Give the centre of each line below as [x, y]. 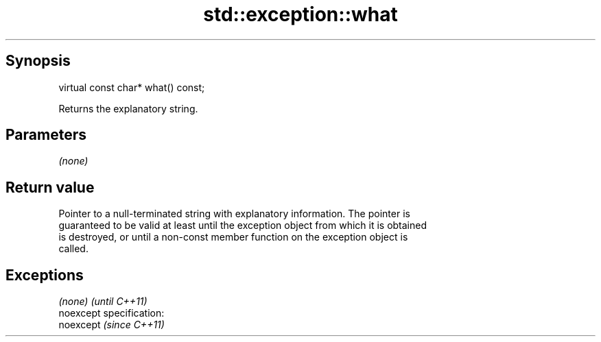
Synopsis [38, 61]
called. [73, 249]
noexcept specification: [111, 313]
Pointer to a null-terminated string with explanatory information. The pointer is [234, 214]
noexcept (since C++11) [111, 325]
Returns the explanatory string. [128, 108]
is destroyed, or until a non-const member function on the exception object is [233, 237]
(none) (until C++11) [103, 302]
